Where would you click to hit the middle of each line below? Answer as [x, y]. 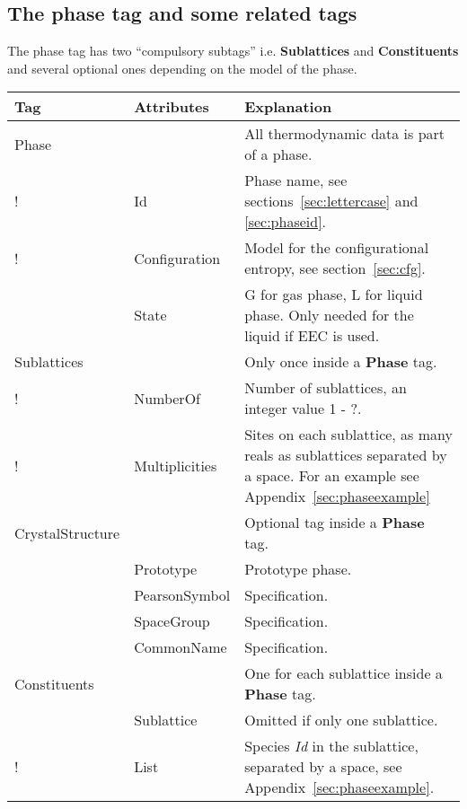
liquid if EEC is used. [312, 336]
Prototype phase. [298, 569]
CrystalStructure [67, 532]
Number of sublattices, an [326, 388]
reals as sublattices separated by [346, 455]
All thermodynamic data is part [345, 134]
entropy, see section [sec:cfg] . [335, 268]
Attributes [172, 107]
